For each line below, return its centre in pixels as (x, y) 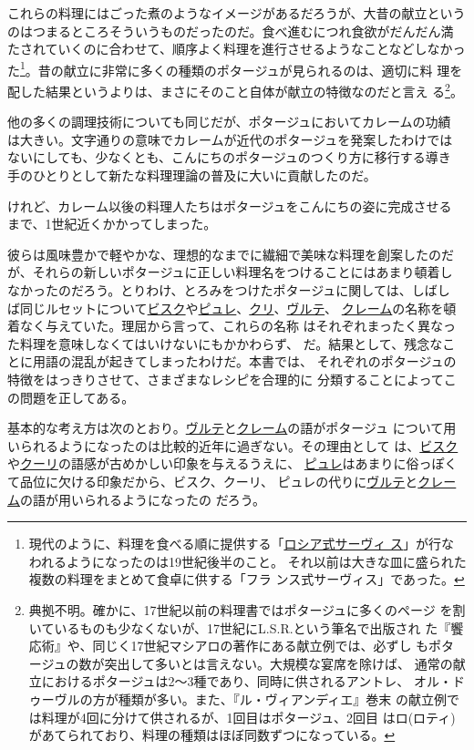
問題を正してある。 (77, 397)
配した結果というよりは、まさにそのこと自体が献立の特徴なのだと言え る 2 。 (235, 90)
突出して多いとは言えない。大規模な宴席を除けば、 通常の (278, 663)
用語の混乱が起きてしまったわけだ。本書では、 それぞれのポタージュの (244, 361)
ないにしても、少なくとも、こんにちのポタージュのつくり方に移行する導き (229, 157)
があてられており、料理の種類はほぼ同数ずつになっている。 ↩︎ (212, 735)
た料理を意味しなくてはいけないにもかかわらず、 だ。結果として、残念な (225, 343)
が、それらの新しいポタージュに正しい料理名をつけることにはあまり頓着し (230, 272)
